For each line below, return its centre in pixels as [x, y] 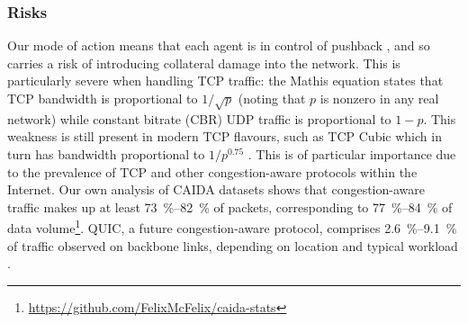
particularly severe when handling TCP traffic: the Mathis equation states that [225, 81]
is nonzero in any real [379, 98]
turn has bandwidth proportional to [106, 153]
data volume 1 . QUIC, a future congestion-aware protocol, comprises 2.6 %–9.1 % [232, 226]
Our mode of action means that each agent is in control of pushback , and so [219, 45]
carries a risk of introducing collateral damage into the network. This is [204, 63]
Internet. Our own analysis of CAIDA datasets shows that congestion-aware [216, 189]
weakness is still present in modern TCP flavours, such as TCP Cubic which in [225, 136]
